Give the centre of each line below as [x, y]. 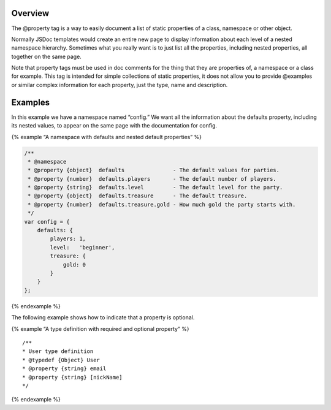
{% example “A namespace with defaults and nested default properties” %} [107, 137]
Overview [30, 13]
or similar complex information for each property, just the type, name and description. [120, 85]
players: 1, [68, 239]
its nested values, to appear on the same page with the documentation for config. [114, 126]
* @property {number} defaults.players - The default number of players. [152, 179]
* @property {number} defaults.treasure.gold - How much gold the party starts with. [162, 204]
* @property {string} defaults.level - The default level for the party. [155, 188]
